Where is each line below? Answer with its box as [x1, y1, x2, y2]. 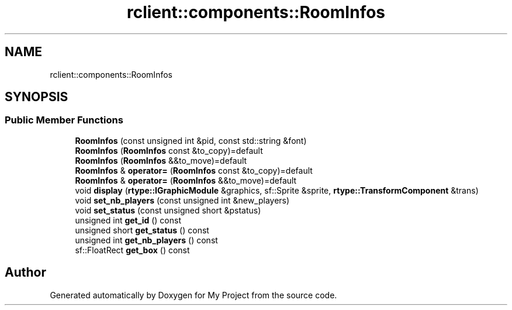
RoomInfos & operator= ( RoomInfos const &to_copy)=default [75, 165, 313, 175]
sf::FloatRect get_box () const [75, 244, 190, 255]
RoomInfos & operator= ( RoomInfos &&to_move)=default [75, 175, 297, 185]
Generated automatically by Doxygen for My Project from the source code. [50, 290, 337, 300]
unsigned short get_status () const [75, 225, 209, 235]
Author [5, 265, 46, 280]
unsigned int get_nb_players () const [75, 235, 218, 245]
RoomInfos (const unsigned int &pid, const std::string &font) [75, 135, 307, 146]
